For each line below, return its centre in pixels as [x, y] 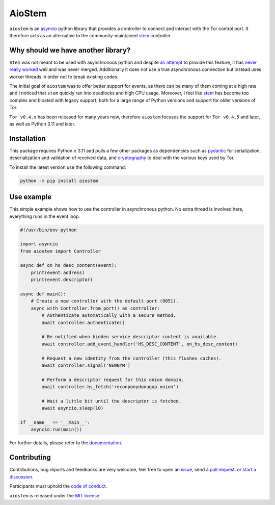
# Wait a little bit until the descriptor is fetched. [112, 401]
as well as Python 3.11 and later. [43, 124]
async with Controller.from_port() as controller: [95, 308]
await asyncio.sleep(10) [73, 408]
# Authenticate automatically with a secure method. [109, 315]
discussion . [21, 476]
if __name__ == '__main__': [55, 423]
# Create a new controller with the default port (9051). [105, 301]
